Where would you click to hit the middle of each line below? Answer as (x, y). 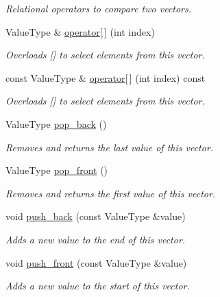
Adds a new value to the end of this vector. (96, 239)
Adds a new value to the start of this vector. (98, 286)
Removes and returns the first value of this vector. (111, 193)
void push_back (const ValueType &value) (96, 216)
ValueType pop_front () (57, 170)
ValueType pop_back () (56, 123)
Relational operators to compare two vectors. (99, 8)
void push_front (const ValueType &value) (96, 262)
